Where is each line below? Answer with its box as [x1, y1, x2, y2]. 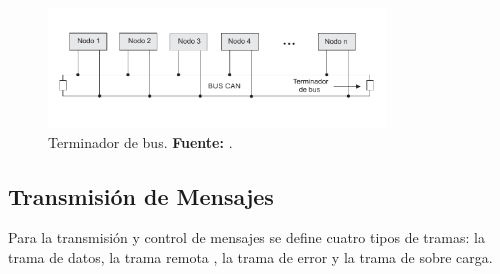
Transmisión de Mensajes [8, 180, 274, 211]
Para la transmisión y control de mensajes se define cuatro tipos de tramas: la [8, 227, 485, 248]
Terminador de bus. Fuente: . [48, 131, 233, 152]
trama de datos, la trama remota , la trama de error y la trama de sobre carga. [8, 246, 493, 267]
